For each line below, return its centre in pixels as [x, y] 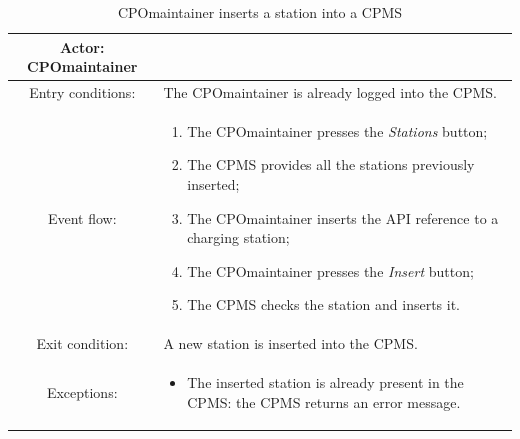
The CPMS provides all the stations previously [331, 164]
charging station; [238, 237]
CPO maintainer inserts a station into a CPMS [260, 12]
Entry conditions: [82, 92]
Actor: [82, 46]
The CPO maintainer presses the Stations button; [337, 130]
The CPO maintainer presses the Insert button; [330, 270]
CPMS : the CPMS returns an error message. [324, 401]
